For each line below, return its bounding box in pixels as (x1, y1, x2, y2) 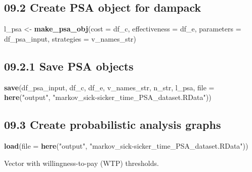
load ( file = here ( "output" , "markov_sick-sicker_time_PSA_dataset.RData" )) (4, 140, 248, 151)
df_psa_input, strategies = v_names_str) (4, 33, 137, 44)
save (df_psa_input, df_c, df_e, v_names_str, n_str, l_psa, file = (4, 82, 215, 92)
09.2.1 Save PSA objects (4, 58, 134, 74)
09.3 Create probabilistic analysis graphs (4, 117, 221, 132)
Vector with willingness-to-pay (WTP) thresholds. (4, 157, 159, 168)
